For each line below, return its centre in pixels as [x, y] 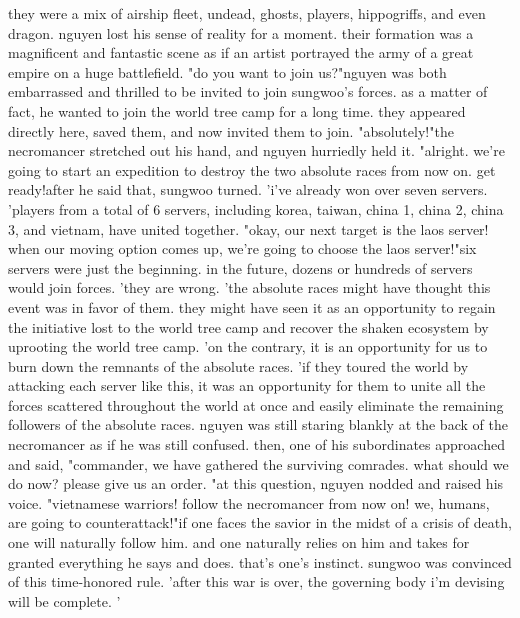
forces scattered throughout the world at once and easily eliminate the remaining [256, 404]
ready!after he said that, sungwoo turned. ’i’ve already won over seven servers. [248, 189]
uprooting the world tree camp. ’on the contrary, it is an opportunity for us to [248, 346]
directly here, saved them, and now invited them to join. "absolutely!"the [231, 130]
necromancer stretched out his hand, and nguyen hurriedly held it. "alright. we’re [256, 150]
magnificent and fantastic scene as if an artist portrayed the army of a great [241, 52]
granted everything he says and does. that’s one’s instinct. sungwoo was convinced [260, 561]
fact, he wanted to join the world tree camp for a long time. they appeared [237, 110]
